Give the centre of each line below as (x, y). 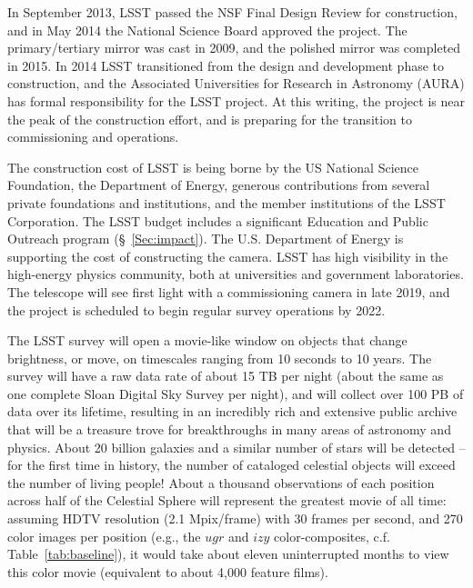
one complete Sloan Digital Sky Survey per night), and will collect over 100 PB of (236, 393)
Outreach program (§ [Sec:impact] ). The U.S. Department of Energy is (206, 239)
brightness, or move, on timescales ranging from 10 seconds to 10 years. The (220, 358)
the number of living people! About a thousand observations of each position (221, 482)
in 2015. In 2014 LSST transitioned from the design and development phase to (226, 65)
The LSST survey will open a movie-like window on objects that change (207, 340)
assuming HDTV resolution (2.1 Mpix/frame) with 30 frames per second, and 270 (235, 518)
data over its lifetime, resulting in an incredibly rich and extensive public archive (232, 411)
